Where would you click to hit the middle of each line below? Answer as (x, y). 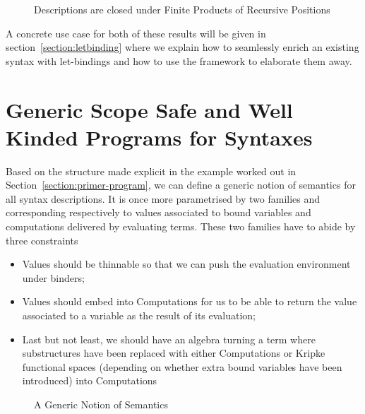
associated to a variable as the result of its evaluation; (139, 315)
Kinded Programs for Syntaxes (159, 137)
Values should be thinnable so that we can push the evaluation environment (186, 264)
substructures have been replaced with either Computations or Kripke (174, 353)
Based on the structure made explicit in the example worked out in (151, 171)
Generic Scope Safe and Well (149, 109)
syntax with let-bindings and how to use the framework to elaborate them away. (179, 60)
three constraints (42, 240)
